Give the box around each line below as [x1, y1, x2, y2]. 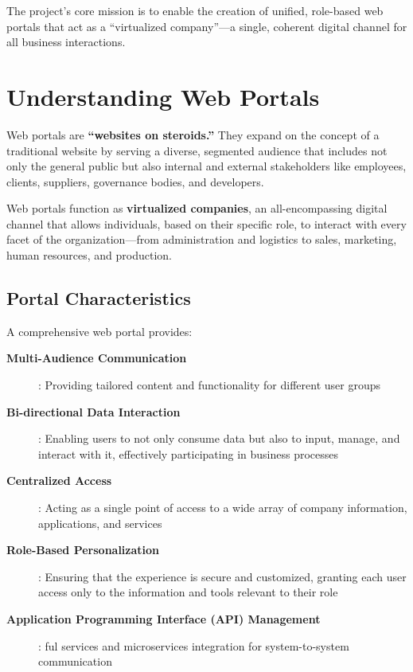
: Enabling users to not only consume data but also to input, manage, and [38, 430, 400, 447]
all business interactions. [6, 33, 126, 50]
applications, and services [38, 514, 162, 531]
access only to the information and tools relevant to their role [38, 584, 338, 600]
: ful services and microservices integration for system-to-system [38, 637, 349, 654]
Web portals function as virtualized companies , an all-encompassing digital [6, 200, 388, 217]
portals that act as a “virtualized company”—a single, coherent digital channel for [6, 18, 407, 34]
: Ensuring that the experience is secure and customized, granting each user [38, 568, 407, 584]
